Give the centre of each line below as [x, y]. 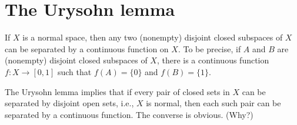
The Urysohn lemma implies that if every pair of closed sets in [117, 91]
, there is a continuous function [213, 60]
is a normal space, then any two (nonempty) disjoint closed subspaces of [153, 37]
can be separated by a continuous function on [87, 48]
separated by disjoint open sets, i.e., [69, 103]
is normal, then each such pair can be [213, 103]
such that [74, 71]
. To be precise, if [209, 48]
